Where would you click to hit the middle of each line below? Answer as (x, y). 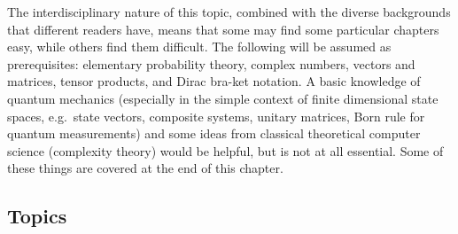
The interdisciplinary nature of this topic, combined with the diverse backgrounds (229, 12)
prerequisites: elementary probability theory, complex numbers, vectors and (211, 63)
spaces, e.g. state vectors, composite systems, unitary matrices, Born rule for (216, 116)
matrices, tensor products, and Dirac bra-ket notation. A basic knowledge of (214, 81)
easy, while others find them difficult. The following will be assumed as (199, 47)
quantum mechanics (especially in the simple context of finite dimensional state (223, 98)
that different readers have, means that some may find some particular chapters (223, 29)
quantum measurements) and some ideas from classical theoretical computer (214, 133)
